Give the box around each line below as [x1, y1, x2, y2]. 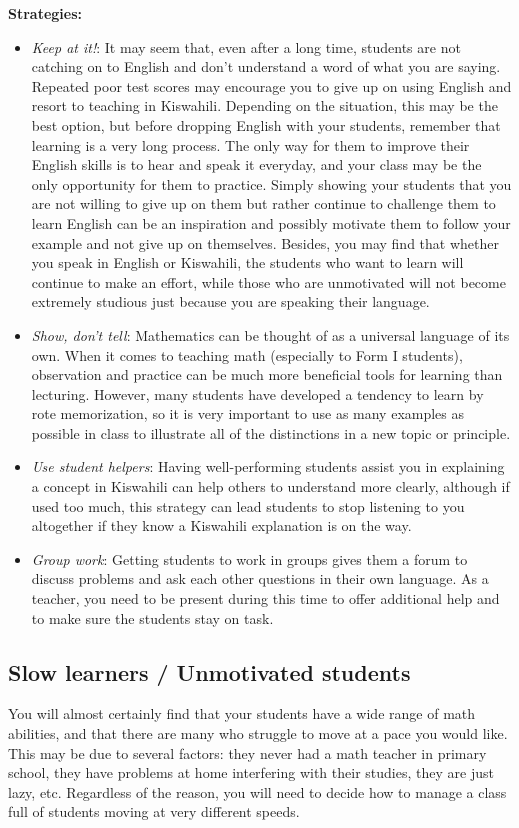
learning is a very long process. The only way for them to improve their [31, 134, 470, 155]
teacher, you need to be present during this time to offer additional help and [31, 588, 500, 609]
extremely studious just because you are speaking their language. [31, 291, 430, 312]
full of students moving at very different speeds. [8, 801, 300, 822]
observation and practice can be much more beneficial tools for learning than [31, 364, 503, 385]
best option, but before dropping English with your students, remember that [31, 114, 501, 135]
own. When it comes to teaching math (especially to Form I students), [31, 344, 463, 365]
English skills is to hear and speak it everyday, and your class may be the [31, 154, 482, 175]
